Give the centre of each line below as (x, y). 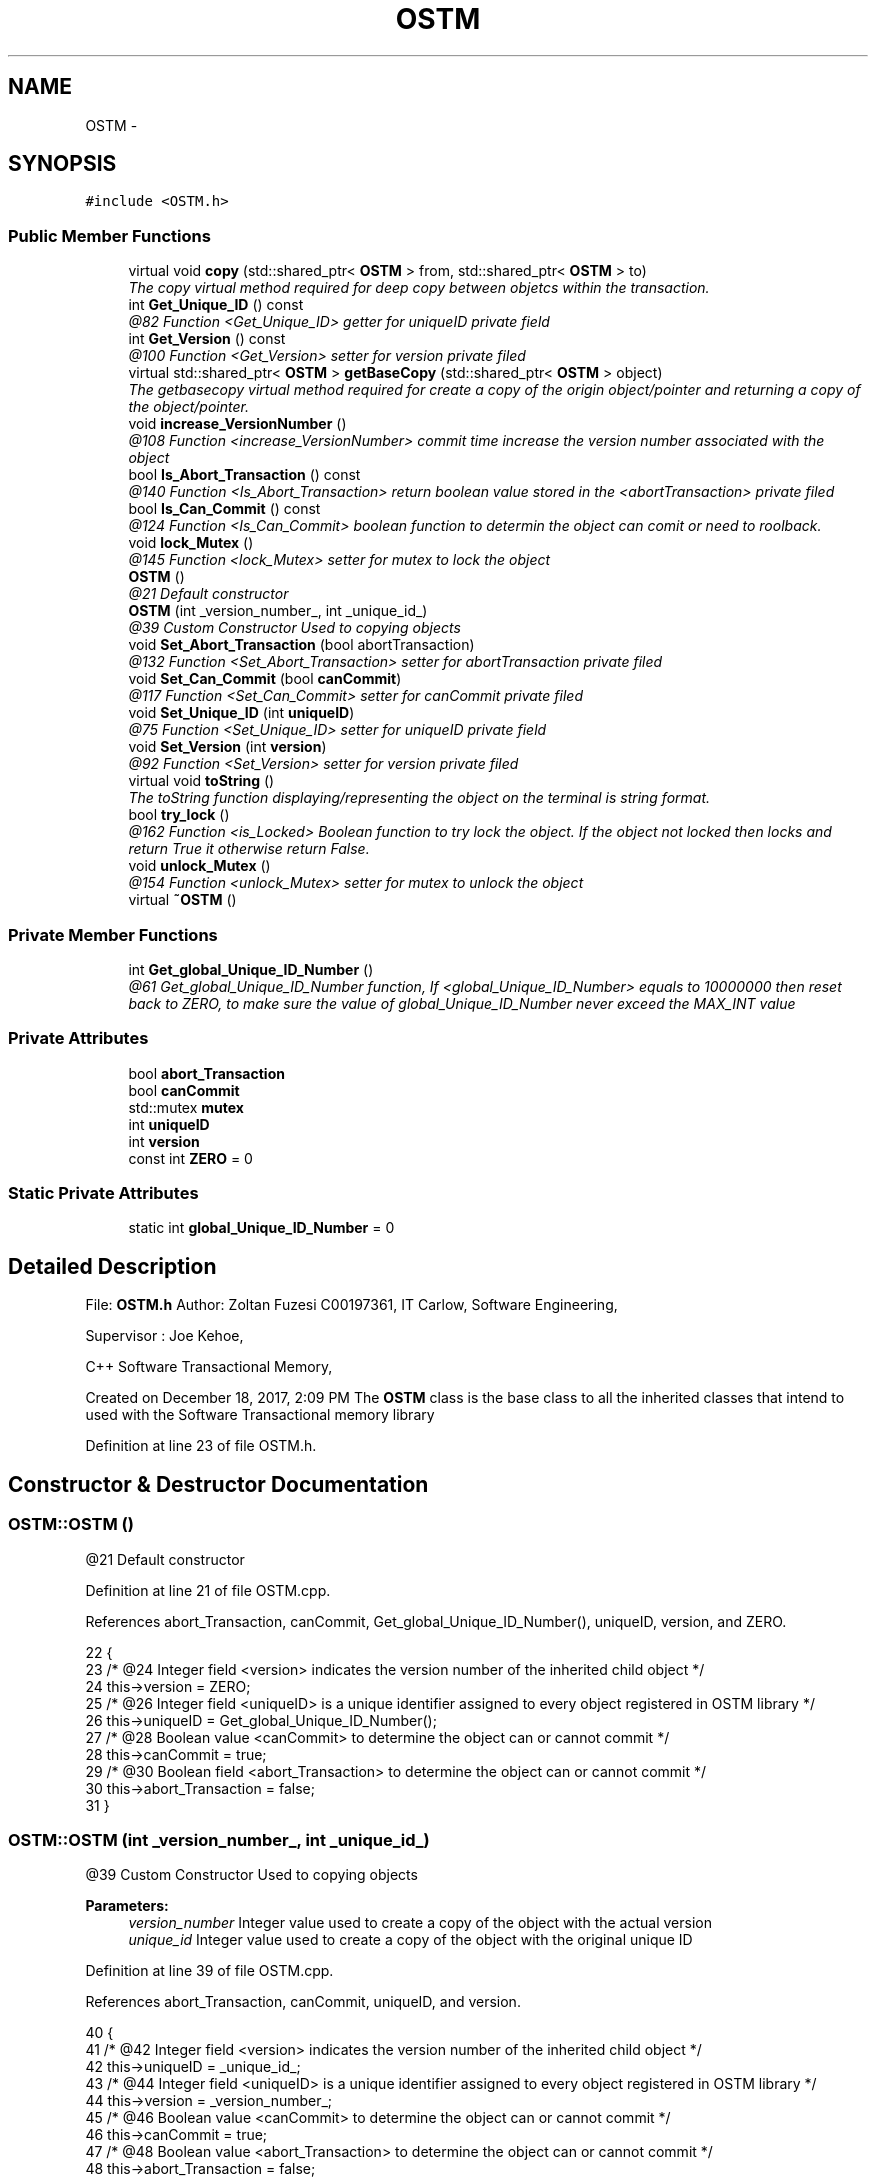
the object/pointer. (188, 407)
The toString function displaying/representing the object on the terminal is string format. (419, 798)
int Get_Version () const (207, 339)
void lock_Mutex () (191, 543)
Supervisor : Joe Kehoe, (164, 1336)
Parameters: (127, 1906)
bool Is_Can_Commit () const (224, 509)
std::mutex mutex (186, 1107)
